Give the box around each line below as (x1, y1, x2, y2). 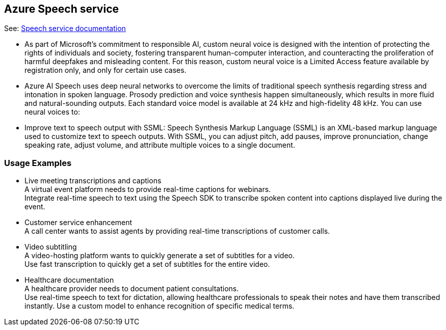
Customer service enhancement (24, 218, 133, 227)
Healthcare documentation (24, 276, 114, 285)
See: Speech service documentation (4, 24, 126, 33)
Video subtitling (24, 242, 77, 252)
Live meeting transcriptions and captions (24, 176, 162, 185)
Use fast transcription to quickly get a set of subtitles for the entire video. (24, 260, 270, 269)
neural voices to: (24, 107, 80, 117)
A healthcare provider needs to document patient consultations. (24, 284, 239, 293)
